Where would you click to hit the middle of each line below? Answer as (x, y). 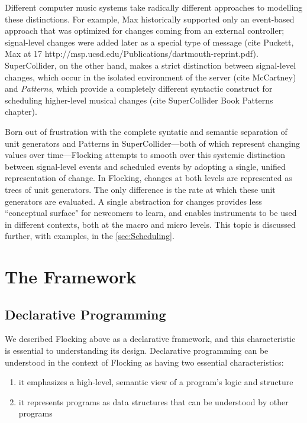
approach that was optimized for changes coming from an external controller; (145, 30)
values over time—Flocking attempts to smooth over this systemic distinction (145, 155)
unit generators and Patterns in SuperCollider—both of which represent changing (152, 143)
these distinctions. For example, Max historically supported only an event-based (150, 19)
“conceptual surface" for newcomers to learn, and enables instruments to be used (151, 213)
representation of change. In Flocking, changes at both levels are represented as (148, 178)
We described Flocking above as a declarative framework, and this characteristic (150, 339)
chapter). (21, 112)
